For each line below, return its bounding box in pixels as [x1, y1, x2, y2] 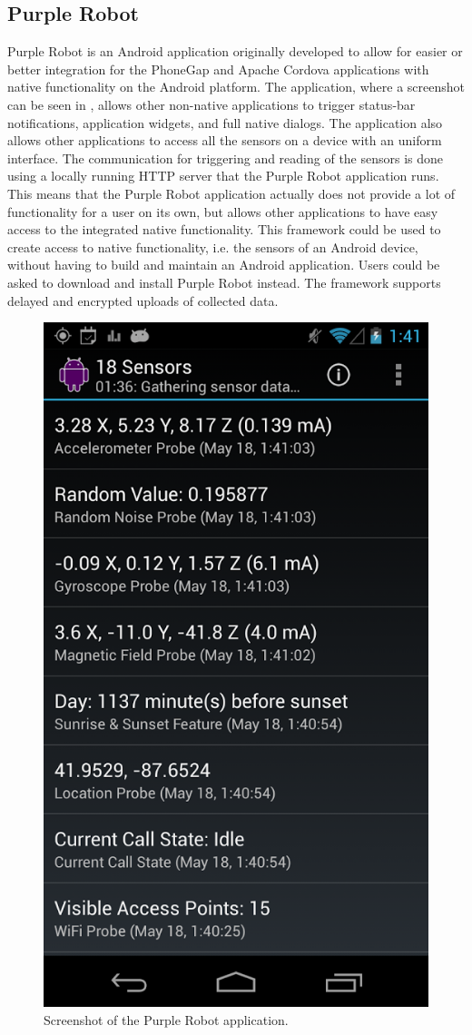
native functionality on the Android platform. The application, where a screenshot [7, 77, 465, 96]
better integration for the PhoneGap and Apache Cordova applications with [7, 59, 429, 78]
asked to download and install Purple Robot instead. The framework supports [7, 272, 441, 291]
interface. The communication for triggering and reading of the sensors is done [7, 148, 444, 167]
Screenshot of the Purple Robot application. [44, 1010, 289, 1029]
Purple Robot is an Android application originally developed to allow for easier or [7, 42, 463, 61]
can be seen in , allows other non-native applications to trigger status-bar [7, 94, 416, 113]
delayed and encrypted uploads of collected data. [7, 291, 279, 310]
